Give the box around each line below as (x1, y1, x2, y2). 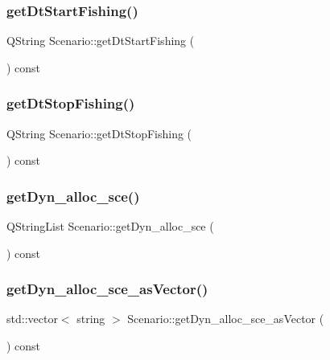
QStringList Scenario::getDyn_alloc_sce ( (6, 218, 214, 235)
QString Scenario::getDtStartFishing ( (6, 32, 195, 49)
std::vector (6, 310, 58, 327)
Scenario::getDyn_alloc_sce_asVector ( (127, 310, 324, 327)
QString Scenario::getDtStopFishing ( (6, 125, 192, 141)
